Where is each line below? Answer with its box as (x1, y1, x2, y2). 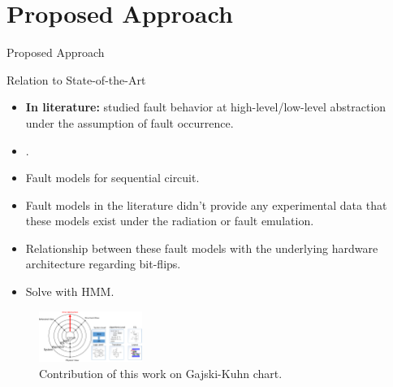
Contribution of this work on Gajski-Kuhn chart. (39, 364, 283, 381)
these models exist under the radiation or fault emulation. (25, 212, 314, 229)
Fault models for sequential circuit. (25, 169, 200, 186)
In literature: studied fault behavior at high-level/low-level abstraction (25, 98, 387, 115)
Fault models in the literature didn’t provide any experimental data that (25, 196, 387, 213)
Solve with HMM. (25, 283, 114, 300)
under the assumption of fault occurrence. (25, 114, 234, 131)
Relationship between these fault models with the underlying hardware (25, 239, 378, 256)
